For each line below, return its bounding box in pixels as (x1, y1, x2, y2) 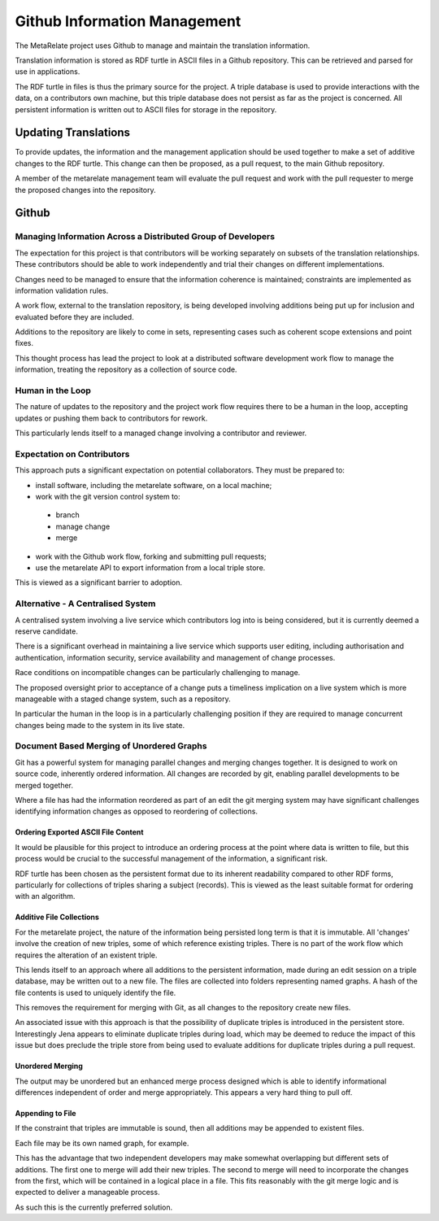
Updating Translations (15, 126, 130, 140)
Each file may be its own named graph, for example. (15, 1138, 189, 1148)
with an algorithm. (15, 892, 76, 901)
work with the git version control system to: (35, 492, 180, 502)
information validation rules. (15, 286, 109, 295)
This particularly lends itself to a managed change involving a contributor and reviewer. (15, 428, 307, 438)
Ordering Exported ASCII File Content (15, 827, 144, 837)
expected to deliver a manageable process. (15, 1188, 160, 1197)
